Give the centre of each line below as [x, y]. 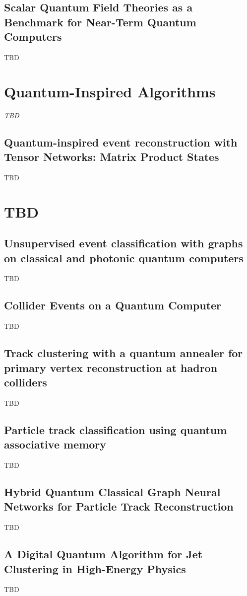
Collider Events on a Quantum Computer [113, 305]
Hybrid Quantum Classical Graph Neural [112, 492]
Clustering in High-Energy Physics [95, 568]
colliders [26, 382]
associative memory [55, 444]
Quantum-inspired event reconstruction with [121, 142]
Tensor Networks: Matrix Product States [112, 157]
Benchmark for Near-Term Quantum [100, 22]
